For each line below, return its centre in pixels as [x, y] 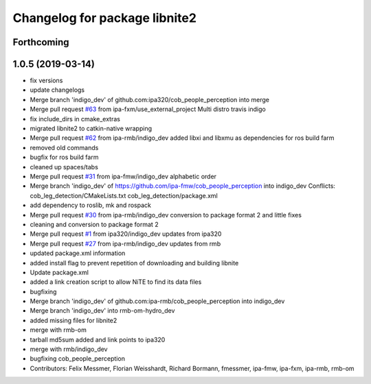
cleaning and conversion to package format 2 [94, 224]
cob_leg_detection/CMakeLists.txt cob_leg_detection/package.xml [124, 195]
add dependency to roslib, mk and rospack [90, 205]
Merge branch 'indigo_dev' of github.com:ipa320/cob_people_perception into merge [149, 99]
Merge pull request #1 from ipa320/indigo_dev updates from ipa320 [126, 234]
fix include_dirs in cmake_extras [75, 119]
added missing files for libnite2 [74, 320]
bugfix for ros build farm [64, 157]
